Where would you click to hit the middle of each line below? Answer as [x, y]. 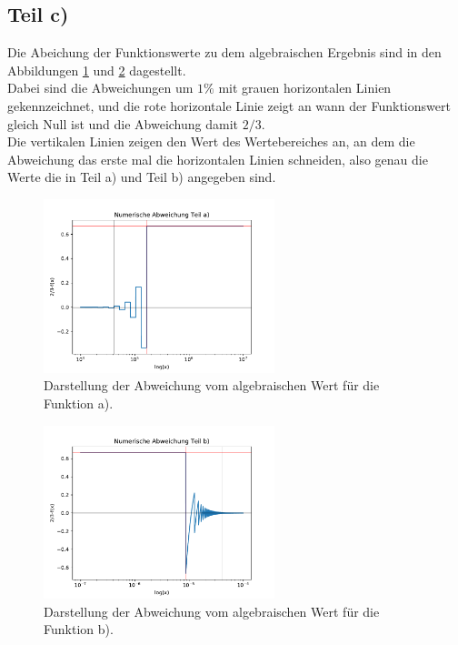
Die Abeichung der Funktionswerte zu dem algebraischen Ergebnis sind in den [224, 52]
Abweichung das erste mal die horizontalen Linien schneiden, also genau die [218, 159]
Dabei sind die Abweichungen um [100, 88]
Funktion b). [79, 629]
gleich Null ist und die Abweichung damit [123, 123]
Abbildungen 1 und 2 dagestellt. [97, 70]
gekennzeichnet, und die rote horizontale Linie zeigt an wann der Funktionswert [229, 105]
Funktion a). [79, 403]
